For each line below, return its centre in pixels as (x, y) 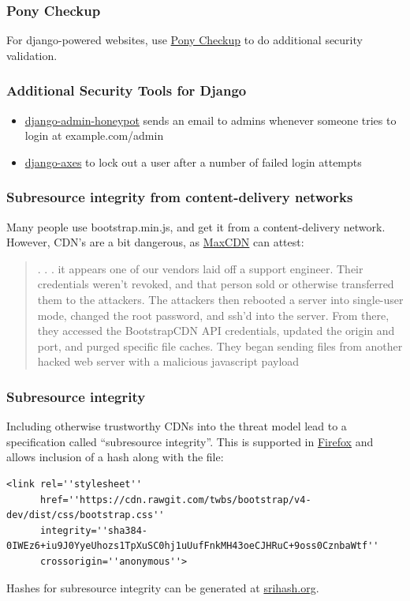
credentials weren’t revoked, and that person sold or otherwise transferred (216, 284)
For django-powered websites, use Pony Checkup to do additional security (184, 40)
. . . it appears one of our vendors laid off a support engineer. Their (200, 268)
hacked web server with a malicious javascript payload (168, 361)
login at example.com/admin (94, 135)
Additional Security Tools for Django (127, 90)
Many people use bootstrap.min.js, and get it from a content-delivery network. (196, 226)
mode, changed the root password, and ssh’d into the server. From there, (213, 315)
